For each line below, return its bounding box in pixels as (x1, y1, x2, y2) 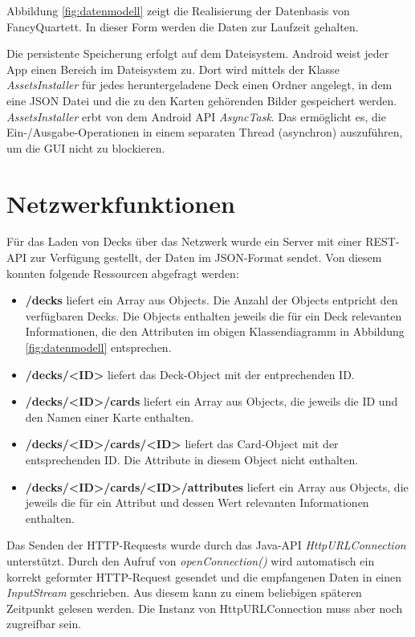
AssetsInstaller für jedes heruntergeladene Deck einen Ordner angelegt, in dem (6, 76, 393, 93)
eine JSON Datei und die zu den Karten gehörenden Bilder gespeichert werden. (6, 92, 397, 108)
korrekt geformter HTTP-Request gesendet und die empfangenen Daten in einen (6, 568, 402, 585)
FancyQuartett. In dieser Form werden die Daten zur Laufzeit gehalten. (6, 18, 359, 35)
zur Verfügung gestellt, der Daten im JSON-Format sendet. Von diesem (30, 249, 382, 266)
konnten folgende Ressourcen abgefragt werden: (6, 264, 239, 281)
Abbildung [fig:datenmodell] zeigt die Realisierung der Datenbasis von (6, 2, 350, 18)
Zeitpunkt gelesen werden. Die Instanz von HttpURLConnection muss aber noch (6, 599, 403, 616)
